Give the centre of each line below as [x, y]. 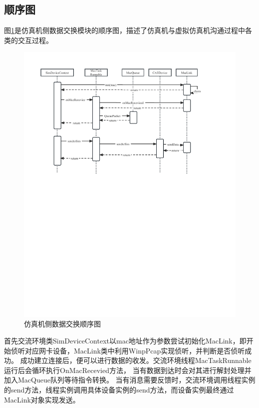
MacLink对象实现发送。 [42, 399]
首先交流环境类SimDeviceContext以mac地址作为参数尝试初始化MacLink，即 [125, 341]
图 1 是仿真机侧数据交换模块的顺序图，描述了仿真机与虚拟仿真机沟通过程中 [125, 30]
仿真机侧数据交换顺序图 [62, 324]
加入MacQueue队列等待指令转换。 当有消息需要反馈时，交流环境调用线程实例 [130, 380]
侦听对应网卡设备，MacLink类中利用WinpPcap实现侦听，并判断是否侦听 [128, 350]
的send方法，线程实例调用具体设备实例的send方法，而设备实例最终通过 [119, 390]
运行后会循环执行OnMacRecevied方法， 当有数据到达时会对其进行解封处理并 [128, 370]
